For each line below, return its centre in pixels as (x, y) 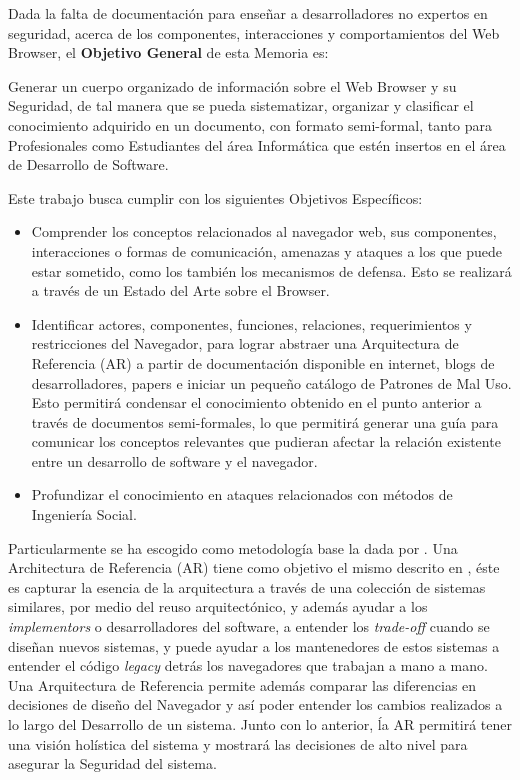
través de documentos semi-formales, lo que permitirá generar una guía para (265, 421)
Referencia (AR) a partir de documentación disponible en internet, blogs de (263, 362)
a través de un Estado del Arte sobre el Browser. (180, 290)
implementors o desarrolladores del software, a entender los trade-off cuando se (249, 626)
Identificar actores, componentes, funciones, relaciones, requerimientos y (251, 323)
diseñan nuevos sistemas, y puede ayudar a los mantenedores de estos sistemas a (254, 645)
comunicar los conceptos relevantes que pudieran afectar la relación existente (266, 441)
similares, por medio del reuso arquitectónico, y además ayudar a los (218, 606)
